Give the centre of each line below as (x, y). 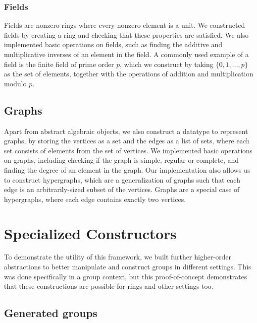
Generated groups (51, 313)
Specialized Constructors (90, 233)
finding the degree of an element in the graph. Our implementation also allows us (127, 169)
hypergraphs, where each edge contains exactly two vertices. (95, 199)
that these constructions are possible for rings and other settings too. (109, 286)
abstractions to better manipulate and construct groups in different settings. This (128, 267)
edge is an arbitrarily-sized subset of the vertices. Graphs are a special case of (122, 189)
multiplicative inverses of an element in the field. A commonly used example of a (127, 54)
